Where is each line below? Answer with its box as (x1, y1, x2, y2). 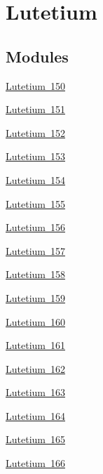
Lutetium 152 (6, 125, 65, 140)
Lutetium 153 (6, 149, 65, 164)
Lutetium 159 (6, 290, 65, 305)
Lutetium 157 (6, 243, 65, 258)
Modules (6, 45, 69, 67)
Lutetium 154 (6, 172, 65, 187)
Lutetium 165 (6, 432, 65, 447)
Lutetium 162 (6, 361, 65, 376)
